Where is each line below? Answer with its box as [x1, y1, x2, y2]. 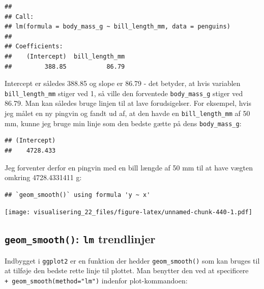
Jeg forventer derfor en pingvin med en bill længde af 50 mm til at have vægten [5, 162, 253, 172]
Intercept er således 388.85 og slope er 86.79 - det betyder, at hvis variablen [5, 78, 241, 89]
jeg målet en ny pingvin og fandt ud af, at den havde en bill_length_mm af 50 [5, 108, 250, 118]
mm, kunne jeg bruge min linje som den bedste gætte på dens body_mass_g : [5, 118, 242, 128]
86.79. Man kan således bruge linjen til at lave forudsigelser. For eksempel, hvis [5, 98, 251, 108]
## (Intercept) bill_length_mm [5, 52, 125, 60]
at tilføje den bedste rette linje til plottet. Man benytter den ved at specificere [5, 265, 249, 276]
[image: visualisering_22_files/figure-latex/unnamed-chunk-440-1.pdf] [5, 209, 252, 216]
